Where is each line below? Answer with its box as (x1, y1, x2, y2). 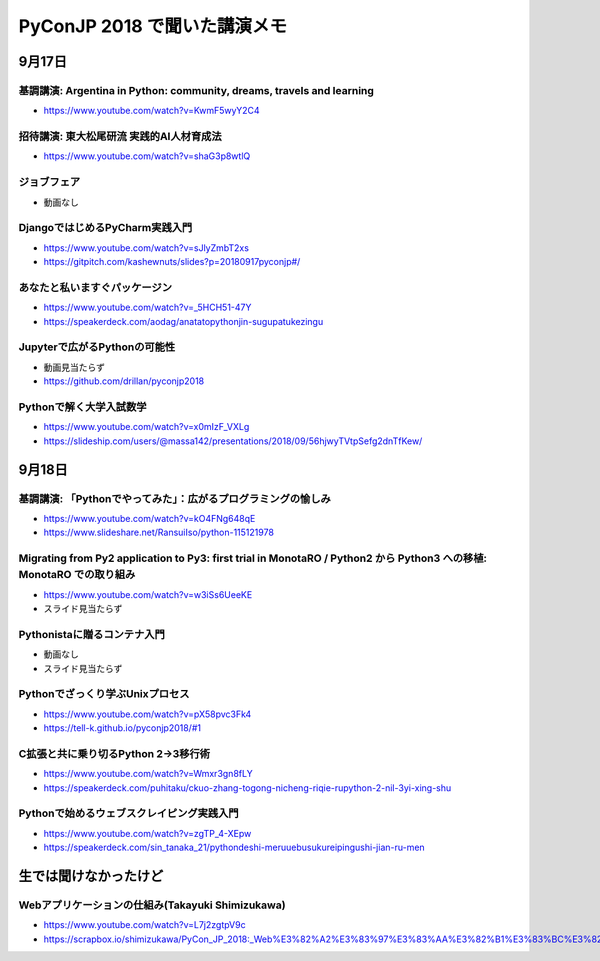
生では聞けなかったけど (18, 867, 164, 884)
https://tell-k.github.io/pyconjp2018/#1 (43, 722, 202, 734)
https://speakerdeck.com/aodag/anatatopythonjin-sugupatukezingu (43, 315, 324, 327)
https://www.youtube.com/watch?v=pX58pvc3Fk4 (43, 708, 252, 720)
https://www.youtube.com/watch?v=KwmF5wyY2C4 (43, 105, 260, 117)
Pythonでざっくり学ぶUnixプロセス (18, 687, 190, 701)
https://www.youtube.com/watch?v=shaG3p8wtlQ (43, 150, 251, 162)
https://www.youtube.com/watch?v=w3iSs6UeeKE (43, 588, 253, 600)
